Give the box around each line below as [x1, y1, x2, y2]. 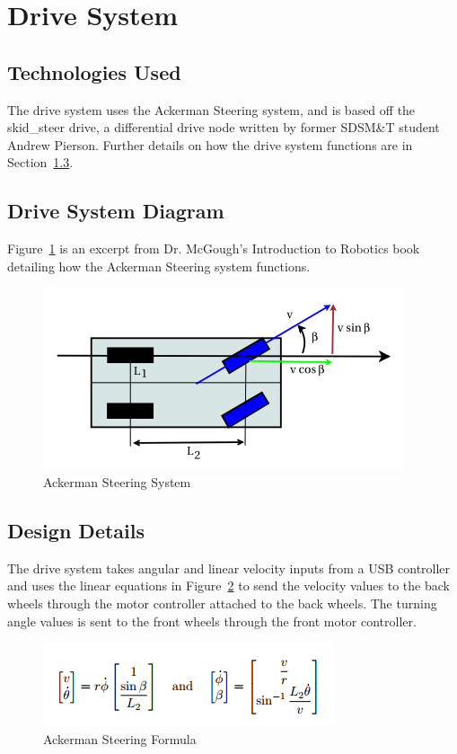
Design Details [7, 516, 145, 544]
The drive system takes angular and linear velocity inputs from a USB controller [7, 558, 451, 577]
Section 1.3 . [7, 153, 74, 172]
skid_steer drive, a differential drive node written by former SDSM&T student [7, 118, 440, 137]
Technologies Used [7, 58, 181, 85]
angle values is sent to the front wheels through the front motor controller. [7, 611, 417, 630]
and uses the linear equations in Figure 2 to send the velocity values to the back [7, 576, 450, 595]
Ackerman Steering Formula [43, 729, 197, 748]
